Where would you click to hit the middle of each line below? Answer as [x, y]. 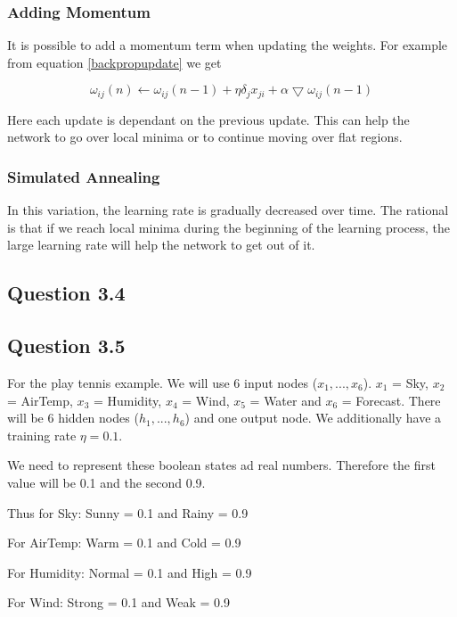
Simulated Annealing [84, 176]
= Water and [286, 400]
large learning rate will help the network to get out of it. [161, 245]
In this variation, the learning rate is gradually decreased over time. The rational [228, 210]
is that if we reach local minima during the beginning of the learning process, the [229, 227]
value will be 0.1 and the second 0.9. [106, 482]
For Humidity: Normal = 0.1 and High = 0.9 [130, 572]
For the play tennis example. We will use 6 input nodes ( [163, 383]
